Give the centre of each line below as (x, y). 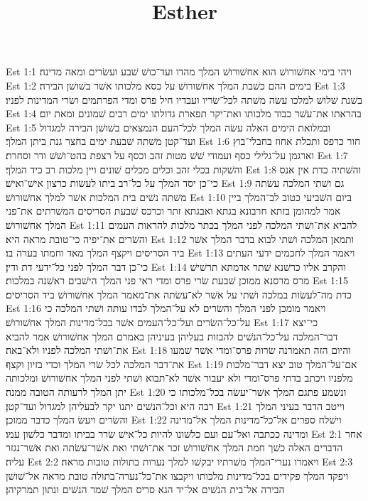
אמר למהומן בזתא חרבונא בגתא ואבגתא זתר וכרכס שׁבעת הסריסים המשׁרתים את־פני (173, 211)
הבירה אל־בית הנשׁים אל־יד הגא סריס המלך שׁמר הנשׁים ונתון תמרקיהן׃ (145, 489)
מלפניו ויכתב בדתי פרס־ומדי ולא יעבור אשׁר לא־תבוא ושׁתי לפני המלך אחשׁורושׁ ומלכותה (179, 378)
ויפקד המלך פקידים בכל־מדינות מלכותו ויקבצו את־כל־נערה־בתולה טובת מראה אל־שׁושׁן (177, 475)
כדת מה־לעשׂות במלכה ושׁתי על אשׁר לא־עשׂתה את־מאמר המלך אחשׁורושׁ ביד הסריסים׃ (179, 294)
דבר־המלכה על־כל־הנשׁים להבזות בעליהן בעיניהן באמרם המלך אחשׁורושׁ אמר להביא (172, 336)
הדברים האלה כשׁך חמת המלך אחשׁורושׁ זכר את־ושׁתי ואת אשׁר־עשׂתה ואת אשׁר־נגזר (174, 447)
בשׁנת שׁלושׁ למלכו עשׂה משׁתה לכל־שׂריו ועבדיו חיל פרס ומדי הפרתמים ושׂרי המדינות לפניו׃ (184, 99)
